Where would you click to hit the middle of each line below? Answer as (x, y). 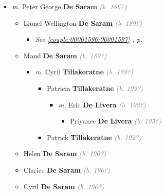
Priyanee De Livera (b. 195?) (116, 121)
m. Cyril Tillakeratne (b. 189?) (84, 72)
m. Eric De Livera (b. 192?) (102, 104)
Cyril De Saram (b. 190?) (64, 186)
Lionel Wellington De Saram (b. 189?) (83, 23)
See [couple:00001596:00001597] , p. (89, 39)
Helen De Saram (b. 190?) (65, 153)
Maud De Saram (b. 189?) (65, 55)
